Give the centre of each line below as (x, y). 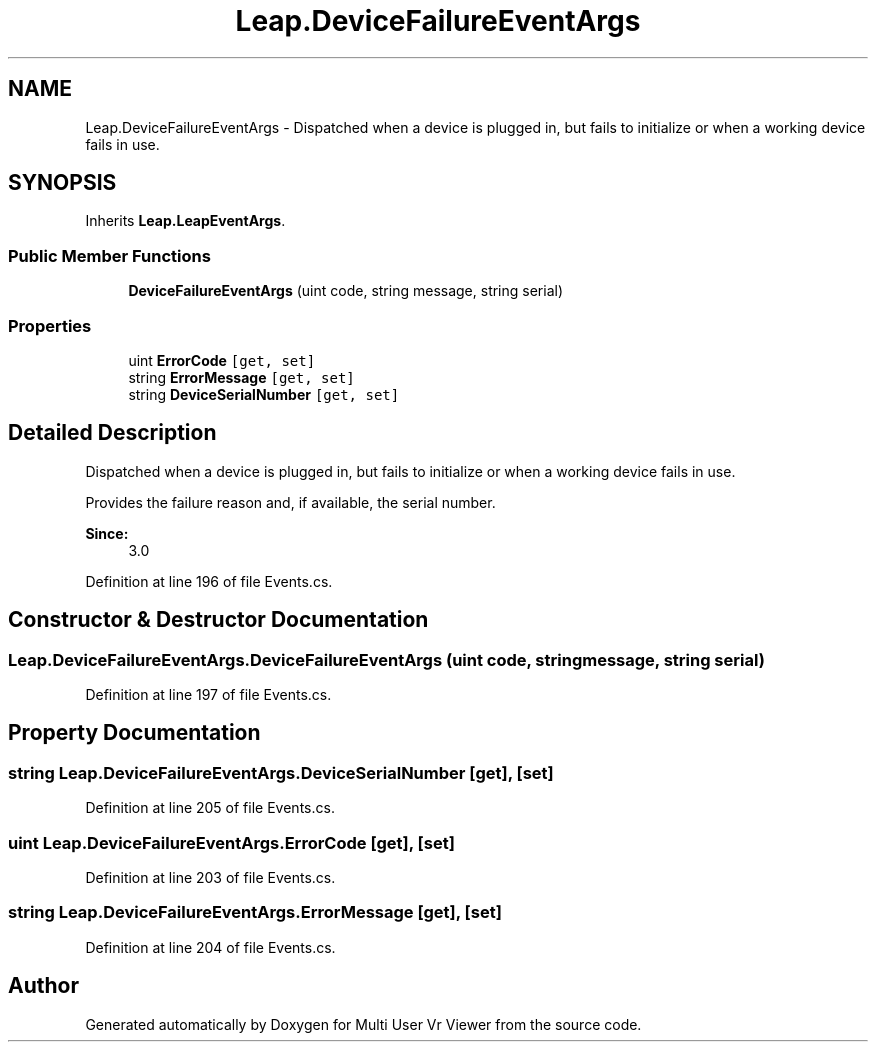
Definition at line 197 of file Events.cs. (208, 694)
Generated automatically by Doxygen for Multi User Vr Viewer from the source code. (363, 1024)
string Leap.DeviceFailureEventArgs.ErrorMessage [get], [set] (255, 912)
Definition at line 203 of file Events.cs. (210, 877)
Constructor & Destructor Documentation (218, 620)
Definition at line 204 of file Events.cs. (210, 947)
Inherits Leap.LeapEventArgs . (185, 221)
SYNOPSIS (62, 183)
